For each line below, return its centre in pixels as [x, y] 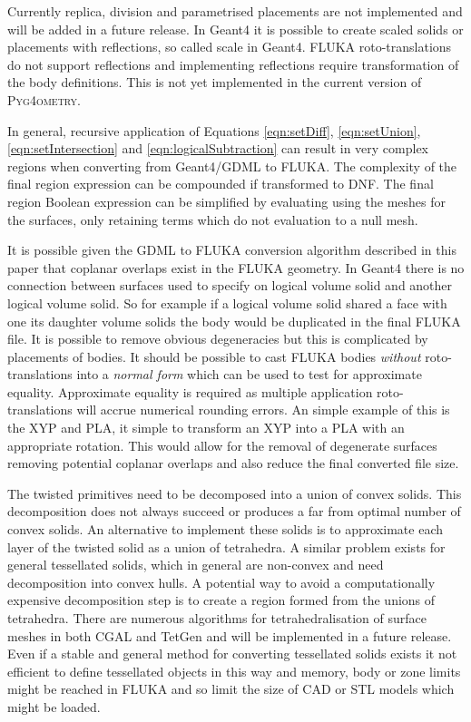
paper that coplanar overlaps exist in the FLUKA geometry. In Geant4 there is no [236, 267]
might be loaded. [54, 706]
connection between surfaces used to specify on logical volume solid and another [230, 285]
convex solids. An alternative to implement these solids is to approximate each [225, 529]
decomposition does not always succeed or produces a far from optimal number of [234, 511]
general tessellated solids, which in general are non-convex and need [196, 565]
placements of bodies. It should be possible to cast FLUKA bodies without [214, 356]
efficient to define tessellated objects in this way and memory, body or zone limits [234, 671]
